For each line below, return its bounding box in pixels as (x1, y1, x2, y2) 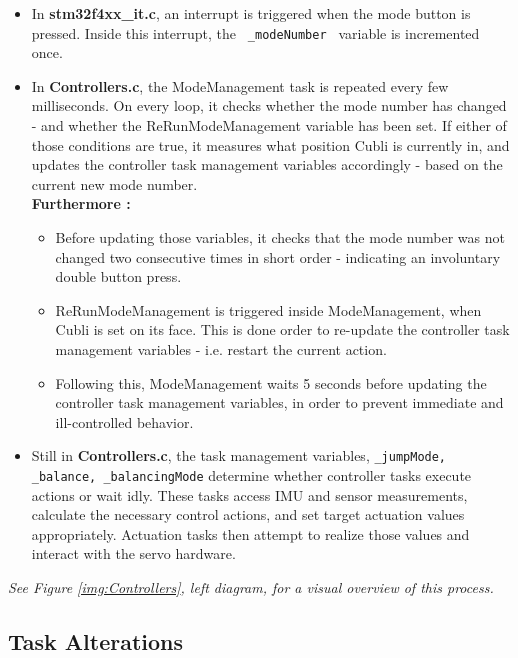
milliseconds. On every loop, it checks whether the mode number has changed (31, 95, 507, 116)
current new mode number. (31, 173, 198, 194)
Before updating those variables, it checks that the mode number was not (55, 227, 505, 247)
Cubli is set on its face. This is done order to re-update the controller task (55, 319, 510, 340)
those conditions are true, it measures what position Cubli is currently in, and (31, 134, 510, 155)
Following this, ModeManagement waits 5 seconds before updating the (55, 372, 487, 393)
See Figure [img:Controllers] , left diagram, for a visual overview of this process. (8, 577, 494, 598)
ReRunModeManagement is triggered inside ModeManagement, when (55, 299, 482, 320)
